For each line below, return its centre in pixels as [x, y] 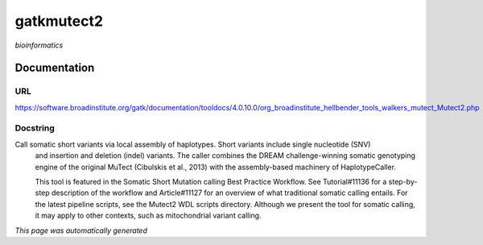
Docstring [35, 128]
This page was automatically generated [81, 230]
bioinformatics [39, 45]
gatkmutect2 [59, 21]
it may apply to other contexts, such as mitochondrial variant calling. [148, 216]
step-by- [403, 182]
